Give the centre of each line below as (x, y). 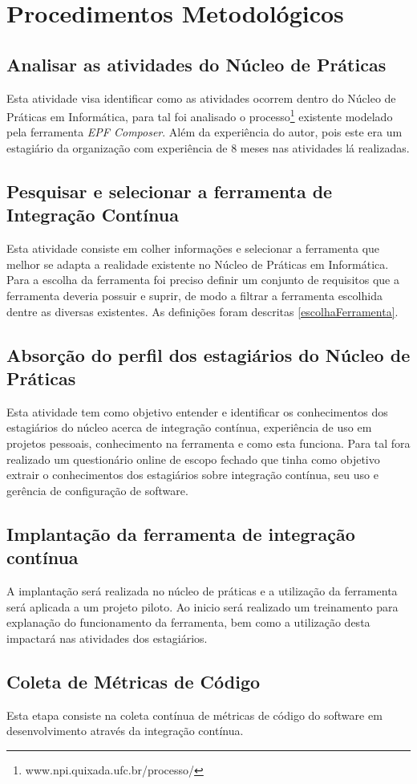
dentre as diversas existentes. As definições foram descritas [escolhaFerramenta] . (202, 311)
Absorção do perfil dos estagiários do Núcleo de (208, 354)
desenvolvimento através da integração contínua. (125, 731)
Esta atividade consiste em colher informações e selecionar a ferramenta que (193, 248)
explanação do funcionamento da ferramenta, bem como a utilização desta (188, 622)
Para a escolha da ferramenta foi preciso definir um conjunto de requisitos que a (203, 280)
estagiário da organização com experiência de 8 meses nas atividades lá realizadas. (208, 148)
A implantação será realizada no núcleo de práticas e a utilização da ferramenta (202, 590)
